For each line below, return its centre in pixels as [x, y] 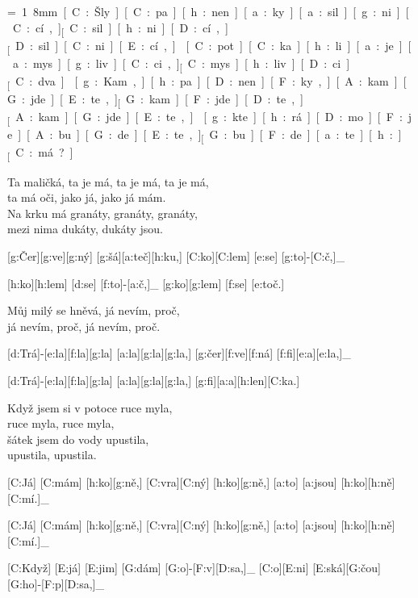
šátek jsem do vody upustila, [78, 439]
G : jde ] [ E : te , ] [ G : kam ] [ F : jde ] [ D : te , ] [155, 100]
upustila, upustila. [52, 455]
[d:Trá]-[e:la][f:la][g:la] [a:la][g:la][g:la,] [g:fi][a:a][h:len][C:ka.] [154, 380]
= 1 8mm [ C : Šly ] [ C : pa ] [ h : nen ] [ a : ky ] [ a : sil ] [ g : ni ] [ [208, 11]
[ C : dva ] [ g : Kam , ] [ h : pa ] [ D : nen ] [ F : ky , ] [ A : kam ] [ [207, 82]
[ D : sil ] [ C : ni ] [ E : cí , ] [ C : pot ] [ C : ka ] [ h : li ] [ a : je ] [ [209, 46]
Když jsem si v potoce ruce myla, [90, 407]
